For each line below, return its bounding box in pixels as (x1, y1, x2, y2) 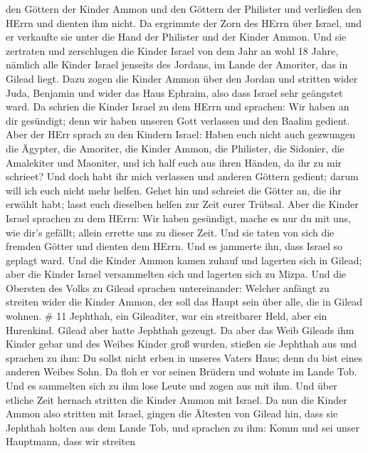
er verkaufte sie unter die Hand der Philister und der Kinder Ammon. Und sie (6, 29, 347, 44)
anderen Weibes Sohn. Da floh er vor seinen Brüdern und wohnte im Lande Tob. (6, 364, 357, 379)
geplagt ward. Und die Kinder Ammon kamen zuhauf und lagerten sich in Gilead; (6, 252, 362, 267)
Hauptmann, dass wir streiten (6, 434, 135, 449)
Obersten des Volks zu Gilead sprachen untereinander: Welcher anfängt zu (6, 280, 330, 295)
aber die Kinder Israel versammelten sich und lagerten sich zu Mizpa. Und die (6, 266, 347, 281)
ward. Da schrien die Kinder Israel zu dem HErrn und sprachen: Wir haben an (6, 99, 349, 114)
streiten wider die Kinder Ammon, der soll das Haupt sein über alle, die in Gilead (6, 294, 363, 309)
